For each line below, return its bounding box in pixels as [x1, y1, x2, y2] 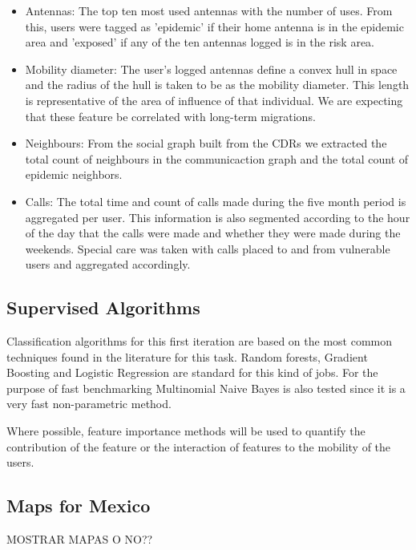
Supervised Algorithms [6, 295, 200, 320]
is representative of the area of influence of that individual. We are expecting [25, 91, 403, 108]
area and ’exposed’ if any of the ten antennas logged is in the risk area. [25, 34, 374, 51]
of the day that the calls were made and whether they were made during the [25, 224, 401, 241]
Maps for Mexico [6, 493, 151, 518]
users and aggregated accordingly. [25, 256, 191, 273]
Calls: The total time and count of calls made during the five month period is [25, 192, 406, 209]
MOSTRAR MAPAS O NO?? [6, 531, 153, 548]
